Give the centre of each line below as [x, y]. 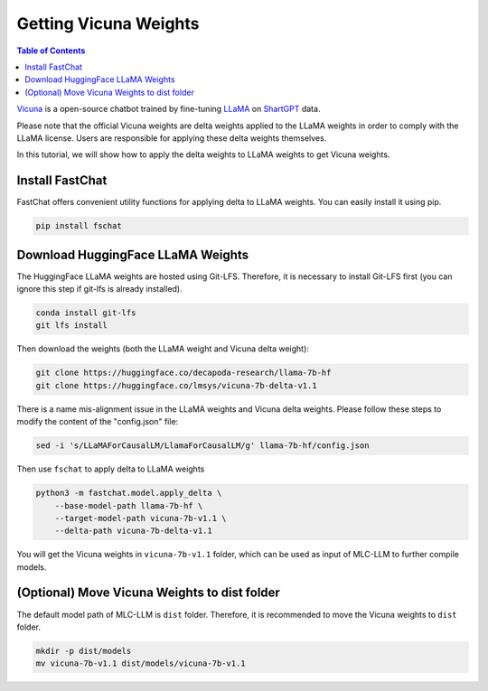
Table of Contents [51, 51]
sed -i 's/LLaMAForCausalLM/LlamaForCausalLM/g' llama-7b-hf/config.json [202, 446]
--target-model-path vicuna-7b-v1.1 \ [141, 518]
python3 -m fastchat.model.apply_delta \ [129, 493]
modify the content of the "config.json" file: [98, 422]
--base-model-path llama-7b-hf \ [129, 505]
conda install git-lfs [86, 313]
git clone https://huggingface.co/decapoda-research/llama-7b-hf [183, 373]
